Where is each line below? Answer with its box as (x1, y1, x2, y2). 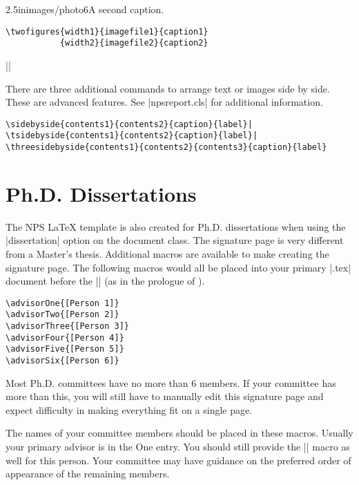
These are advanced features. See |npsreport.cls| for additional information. (6, 95, 323, 109)
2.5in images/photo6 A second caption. (6, 2, 164, 16)
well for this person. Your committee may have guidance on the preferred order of (6, 453, 351, 467)
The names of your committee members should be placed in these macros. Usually (6, 426, 353, 440)
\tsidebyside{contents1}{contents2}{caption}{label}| (6, 131, 258, 141)
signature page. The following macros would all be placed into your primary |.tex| (6, 260, 351, 274)
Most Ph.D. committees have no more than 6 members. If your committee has (6, 375, 336, 390)
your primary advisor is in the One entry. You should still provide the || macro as (6, 439, 350, 454)
